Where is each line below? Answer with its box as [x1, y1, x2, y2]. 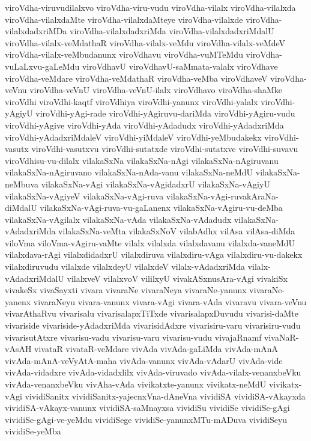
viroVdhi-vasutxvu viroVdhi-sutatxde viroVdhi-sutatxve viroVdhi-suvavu [31, 142, 298, 155]
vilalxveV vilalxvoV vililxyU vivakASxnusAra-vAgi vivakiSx [67, 272, 288, 284]
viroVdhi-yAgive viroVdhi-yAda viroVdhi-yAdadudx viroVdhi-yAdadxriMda [5, 118, 284, 131]
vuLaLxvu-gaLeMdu [5, 59, 80, 72]
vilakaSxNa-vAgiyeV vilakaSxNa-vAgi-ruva [5, 189, 164, 202]
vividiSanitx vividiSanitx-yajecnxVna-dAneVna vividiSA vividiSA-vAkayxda [25, 389, 306, 402]
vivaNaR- [264, 330, 299, 343]
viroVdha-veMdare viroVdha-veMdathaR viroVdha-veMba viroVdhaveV [5, 71, 268, 84]
